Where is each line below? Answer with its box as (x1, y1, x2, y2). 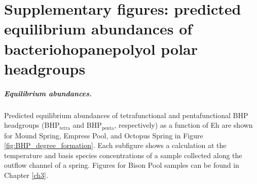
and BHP (72, 120, 102, 130)
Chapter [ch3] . (4, 169, 48, 180)
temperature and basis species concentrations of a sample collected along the (4, 150, 242, 160)
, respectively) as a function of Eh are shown (114, 120, 253, 130)
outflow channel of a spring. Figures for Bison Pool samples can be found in (4, 160, 239, 170)
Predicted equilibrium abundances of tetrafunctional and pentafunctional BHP (4, 109, 248, 120)
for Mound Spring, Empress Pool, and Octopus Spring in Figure (4, 130, 203, 140)
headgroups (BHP (4, 120, 60, 130)
